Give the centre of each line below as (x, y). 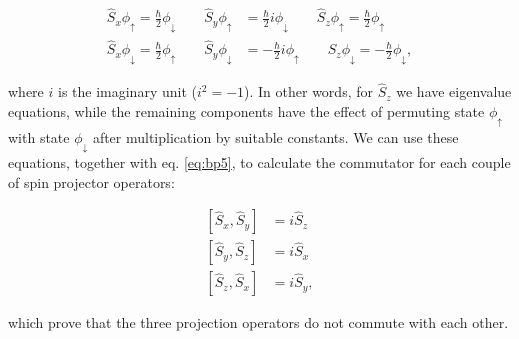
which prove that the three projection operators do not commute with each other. (258, 322)
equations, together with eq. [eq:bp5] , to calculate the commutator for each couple (259, 162)
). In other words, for (308, 91)
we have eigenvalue (454, 91)
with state (39, 136)
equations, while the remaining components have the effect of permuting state (246, 110)
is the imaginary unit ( (127, 91)
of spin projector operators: (91, 181)
